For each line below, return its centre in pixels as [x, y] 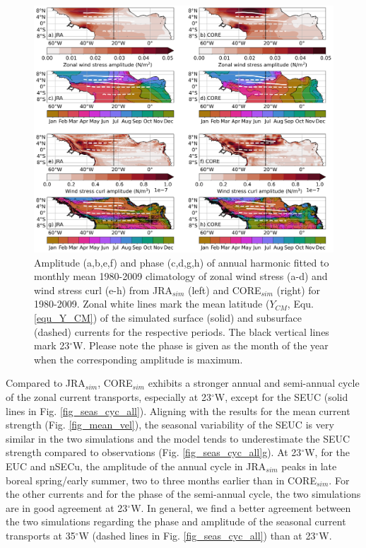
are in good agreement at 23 [67, 507]
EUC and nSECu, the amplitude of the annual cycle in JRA [136, 466]
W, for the [327, 452]
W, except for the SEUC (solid [281, 396]
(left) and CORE [225, 290]
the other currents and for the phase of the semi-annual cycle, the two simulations [183, 494]
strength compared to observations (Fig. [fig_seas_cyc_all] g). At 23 [154, 452]
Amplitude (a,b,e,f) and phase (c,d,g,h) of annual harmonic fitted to [182, 262]
